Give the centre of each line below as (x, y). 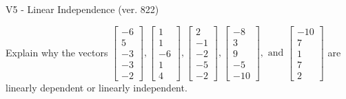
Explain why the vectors (57, 52)
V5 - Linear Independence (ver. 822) (82, 9)
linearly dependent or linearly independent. (96, 87)
